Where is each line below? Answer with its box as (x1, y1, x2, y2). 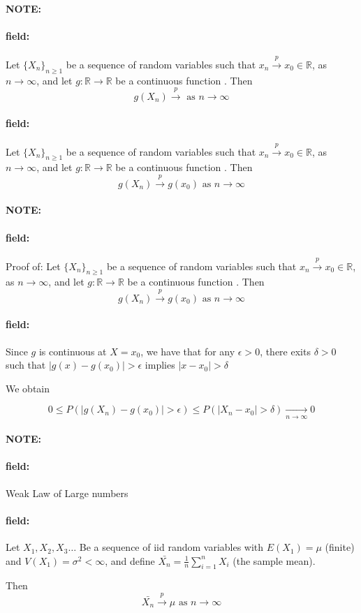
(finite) (325, 540, 355, 554)
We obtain (6, 381, 50, 395)
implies (145, 357, 175, 372)
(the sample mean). (233, 553, 316, 568)
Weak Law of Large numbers (6, 485, 128, 500)
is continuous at (38, 344, 107, 358)
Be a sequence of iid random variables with (79, 540, 264, 554)
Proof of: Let (6, 258, 61, 273)
